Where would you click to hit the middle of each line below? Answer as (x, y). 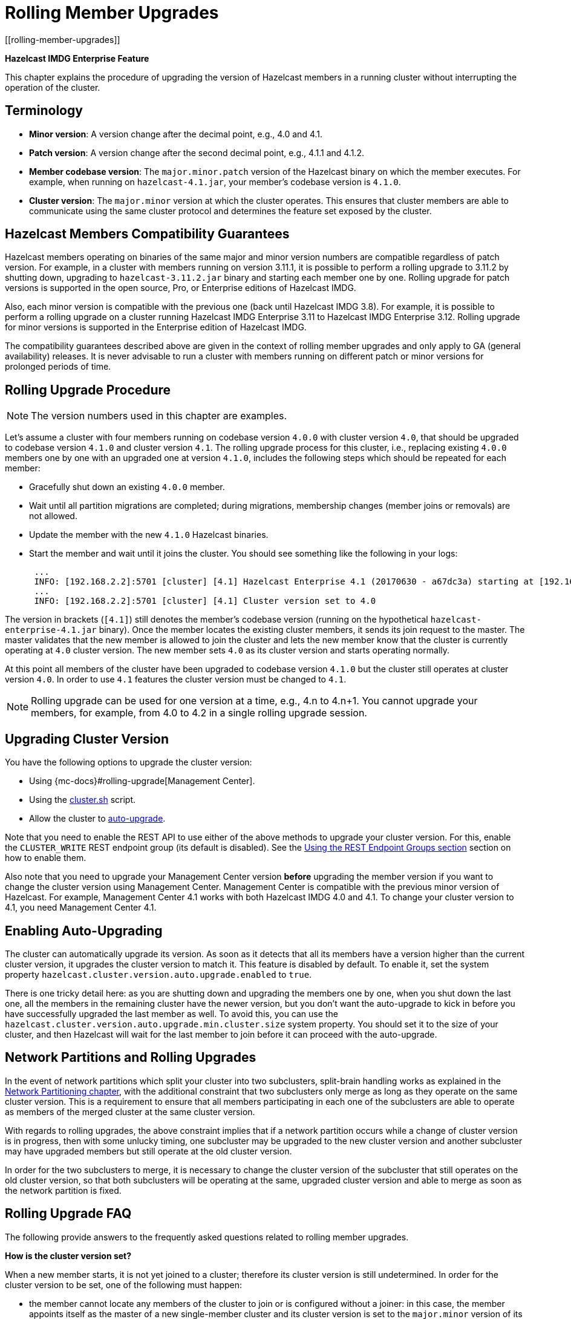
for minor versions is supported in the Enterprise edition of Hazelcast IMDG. (156, 327)
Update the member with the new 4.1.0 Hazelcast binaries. (149, 535)
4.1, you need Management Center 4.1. (81, 908)
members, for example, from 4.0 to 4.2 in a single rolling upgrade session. (199, 713)
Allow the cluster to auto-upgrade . (97, 819)
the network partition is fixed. (63, 1190)
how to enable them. (46, 858)
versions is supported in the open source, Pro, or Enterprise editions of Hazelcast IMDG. (181, 288)
